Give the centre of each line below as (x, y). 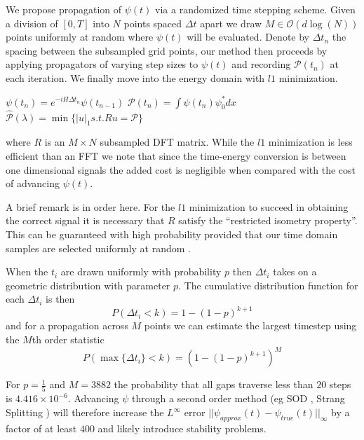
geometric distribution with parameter (88, 285)
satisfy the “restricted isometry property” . (268, 220)
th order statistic (68, 339)
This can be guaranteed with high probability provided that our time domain (172, 234)
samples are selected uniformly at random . (99, 248)
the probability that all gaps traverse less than (214, 384)
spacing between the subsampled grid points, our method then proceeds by (167, 50)
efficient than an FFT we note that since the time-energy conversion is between (176, 155)
